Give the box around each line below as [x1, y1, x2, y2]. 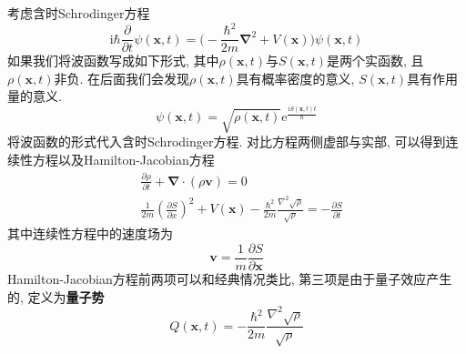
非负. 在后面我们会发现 [54, 68, 190, 87]
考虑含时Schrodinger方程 [7, 4, 150, 22]
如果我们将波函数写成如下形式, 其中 [7, 51, 219, 70]
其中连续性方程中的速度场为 [7, 224, 173, 243]
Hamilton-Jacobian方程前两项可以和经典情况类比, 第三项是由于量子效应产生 [7, 268, 452, 288]
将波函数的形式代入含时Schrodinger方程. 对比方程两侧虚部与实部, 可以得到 [7, 132, 446, 151]
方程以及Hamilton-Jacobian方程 [32, 150, 215, 169]
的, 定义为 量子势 [7, 287, 105, 306]
